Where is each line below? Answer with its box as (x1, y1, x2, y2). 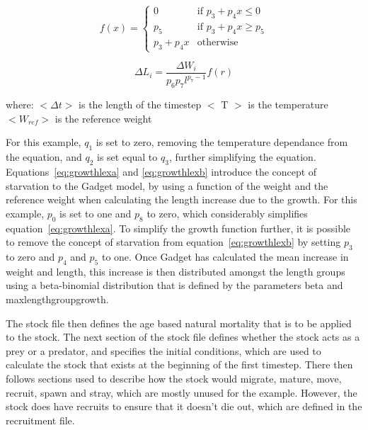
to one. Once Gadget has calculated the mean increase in (101, 249, 349, 264)
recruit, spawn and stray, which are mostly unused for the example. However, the (6, 385, 357, 400)
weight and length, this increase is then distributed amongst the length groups (6, 264, 345, 278)
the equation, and (6, 149, 82, 164)
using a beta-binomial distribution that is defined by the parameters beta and (6, 278, 343, 293)
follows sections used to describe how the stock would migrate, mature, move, (6, 370, 342, 385)
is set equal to (97, 149, 158, 164)
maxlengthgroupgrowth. (6, 291, 109, 306)
